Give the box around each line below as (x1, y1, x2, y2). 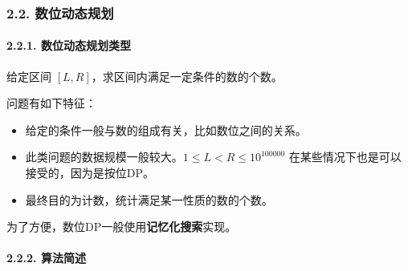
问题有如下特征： (6, 95, 96, 111)
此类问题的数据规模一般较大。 (25, 148, 183, 165)
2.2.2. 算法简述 (6, 249, 86, 266)
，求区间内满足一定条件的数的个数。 (91, 67, 283, 84)
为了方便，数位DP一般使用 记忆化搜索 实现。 (6, 218, 237, 235)
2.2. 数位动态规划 (6, 2, 114, 22)
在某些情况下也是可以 (288, 148, 402, 165)
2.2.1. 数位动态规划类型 (6, 37, 131, 54)
